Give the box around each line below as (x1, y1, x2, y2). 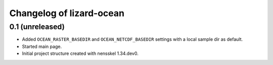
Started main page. (22, 43, 62, 49)
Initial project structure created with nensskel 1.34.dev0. (22, 50, 139, 56)
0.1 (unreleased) (9, 22, 65, 31)
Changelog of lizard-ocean (9, 8, 125, 19)
